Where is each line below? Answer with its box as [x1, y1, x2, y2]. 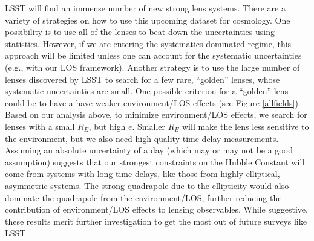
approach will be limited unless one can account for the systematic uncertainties [5, 49, 302, 62]
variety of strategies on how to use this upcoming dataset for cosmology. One [5, 13, 290, 26]
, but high [88, 120, 126, 132]
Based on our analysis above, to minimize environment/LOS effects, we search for [5, 108, 307, 121]
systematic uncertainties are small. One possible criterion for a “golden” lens [5, 85, 289, 97]
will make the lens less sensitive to [182, 120, 309, 132]
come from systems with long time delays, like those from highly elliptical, [5, 167, 280, 180]
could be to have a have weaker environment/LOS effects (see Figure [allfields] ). [5, 96, 301, 109]
